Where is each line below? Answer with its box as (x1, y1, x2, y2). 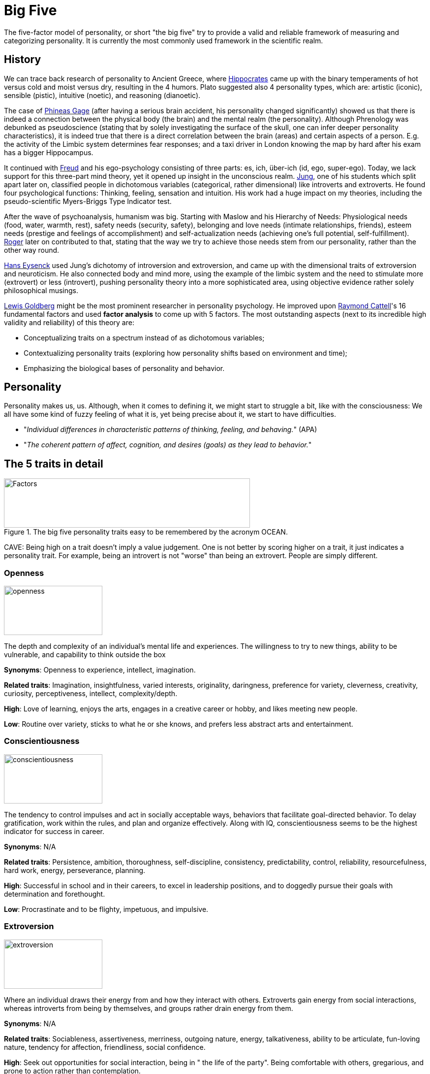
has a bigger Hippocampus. (4, 148, 93, 157)
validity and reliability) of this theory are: (4, 318, 134, 327)
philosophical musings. (4, 286, 78, 295)
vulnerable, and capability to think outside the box (4, 650, 166, 659)
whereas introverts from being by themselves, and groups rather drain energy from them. (4, 1004, 293, 1012)
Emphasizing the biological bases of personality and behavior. (24, 364, 225, 372)
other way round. (4, 245, 60, 254)
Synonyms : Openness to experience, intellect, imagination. (4, 666, 196, 674)
